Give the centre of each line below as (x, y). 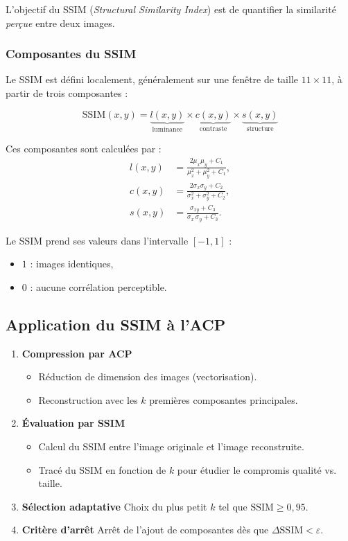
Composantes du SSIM (71, 54)
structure (260, 129)
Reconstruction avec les (88, 399)
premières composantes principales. (224, 399)
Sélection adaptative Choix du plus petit (114, 506)
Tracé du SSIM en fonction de (102, 469)
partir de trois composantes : (67, 93)
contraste (214, 129)
